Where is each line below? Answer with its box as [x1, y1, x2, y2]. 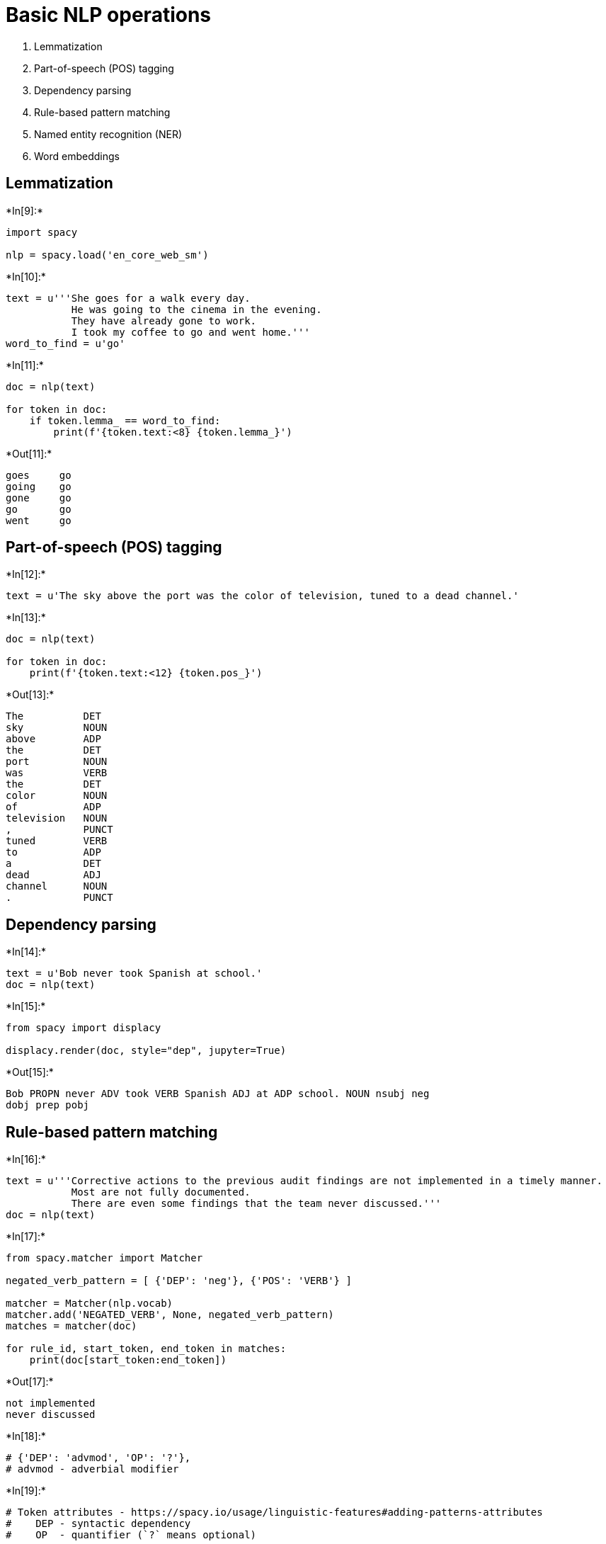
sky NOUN [6, 722, 108, 734]
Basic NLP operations [6, 3, 212, 27]
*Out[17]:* [6, 1375, 54, 1388]
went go [6, 514, 72, 526]
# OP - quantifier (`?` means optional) [6, 1529, 257, 1541]
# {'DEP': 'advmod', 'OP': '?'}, [6, 1452, 191, 1464]
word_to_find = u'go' [6, 337, 125, 349]
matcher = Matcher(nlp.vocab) [6, 1298, 173, 1310]
